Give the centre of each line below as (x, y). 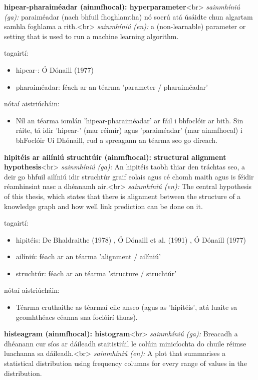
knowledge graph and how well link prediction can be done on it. (103, 206)
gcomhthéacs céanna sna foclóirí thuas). (77, 317)
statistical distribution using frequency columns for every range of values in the (125, 363)
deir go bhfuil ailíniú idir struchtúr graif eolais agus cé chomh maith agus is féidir (129, 176)
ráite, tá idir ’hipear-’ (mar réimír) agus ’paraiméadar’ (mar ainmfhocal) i (129, 130)
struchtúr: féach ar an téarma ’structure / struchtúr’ (96, 273)
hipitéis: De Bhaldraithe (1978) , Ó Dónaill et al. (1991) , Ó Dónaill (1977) (131, 239)
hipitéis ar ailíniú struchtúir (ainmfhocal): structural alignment (115, 157)
